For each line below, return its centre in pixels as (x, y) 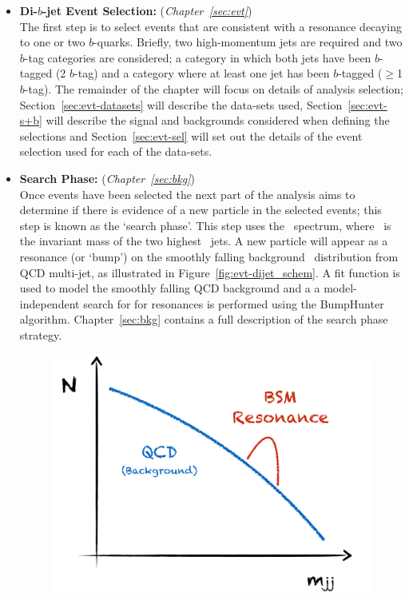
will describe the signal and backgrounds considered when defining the (218, 120)
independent (50, 303)
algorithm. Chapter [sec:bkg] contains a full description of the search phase (204, 319)
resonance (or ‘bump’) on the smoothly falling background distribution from (209, 256)
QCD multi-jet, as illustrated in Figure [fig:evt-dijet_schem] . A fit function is (210, 272)
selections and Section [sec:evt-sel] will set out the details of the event (191, 135)
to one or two (52, 42)
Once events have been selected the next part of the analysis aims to (187, 194)
